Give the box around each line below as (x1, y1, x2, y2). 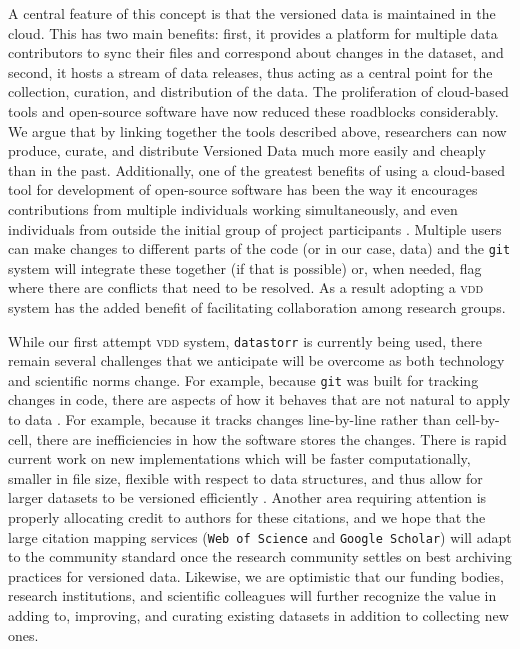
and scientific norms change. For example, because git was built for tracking (8, 369, 479, 390)
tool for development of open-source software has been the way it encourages (8, 179, 478, 200)
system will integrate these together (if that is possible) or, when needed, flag (8, 257, 482, 278)
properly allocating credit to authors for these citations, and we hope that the (8, 507, 486, 528)
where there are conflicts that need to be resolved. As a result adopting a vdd (8, 277, 484, 298)
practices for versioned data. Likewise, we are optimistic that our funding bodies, (8, 565, 504, 586)
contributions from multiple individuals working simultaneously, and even (8, 198, 458, 219)
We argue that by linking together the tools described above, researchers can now (8, 120, 507, 141)
